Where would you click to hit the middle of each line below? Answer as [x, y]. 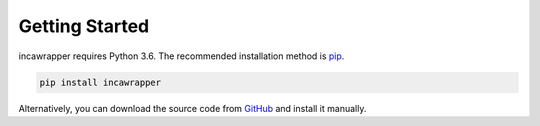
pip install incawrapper [100, 82]
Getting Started [84, 26]
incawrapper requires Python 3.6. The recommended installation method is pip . [181, 56]
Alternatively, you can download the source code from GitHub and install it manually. [192, 108]
